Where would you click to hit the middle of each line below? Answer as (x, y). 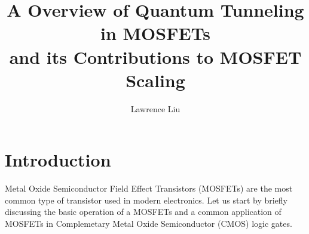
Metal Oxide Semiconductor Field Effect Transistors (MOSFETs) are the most (149, 188)
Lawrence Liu (155, 108)
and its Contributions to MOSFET (155, 56)
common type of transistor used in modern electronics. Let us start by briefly (146, 200)
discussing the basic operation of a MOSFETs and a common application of (143, 212)
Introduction (58, 160)
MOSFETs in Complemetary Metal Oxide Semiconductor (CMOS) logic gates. (149, 223)
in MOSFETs (155, 33)
